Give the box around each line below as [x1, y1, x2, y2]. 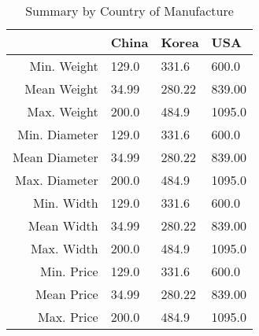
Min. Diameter [17, 125, 98, 143]
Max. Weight [27, 102, 98, 120]
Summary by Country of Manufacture [25, 2, 234, 20]
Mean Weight [24, 79, 98, 98]
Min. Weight [29, 57, 98, 75]
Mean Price [35, 285, 98, 303]
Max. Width [30, 239, 98, 257]
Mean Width [28, 216, 98, 234]
